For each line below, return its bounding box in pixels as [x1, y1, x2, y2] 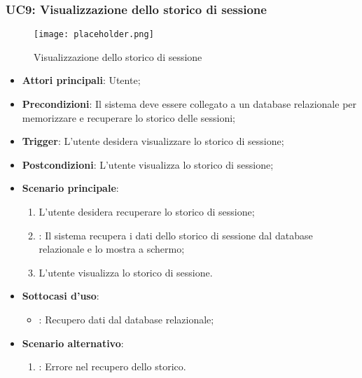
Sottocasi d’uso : [22, 288, 99, 303]
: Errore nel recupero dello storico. [39, 359, 186, 374]
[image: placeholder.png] [34, 29, 154, 40]
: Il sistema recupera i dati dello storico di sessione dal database [39, 227, 313, 242]
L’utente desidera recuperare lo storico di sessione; [39, 204, 255, 219]
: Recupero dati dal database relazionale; [39, 312, 214, 326]
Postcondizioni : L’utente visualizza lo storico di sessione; [22, 157, 274, 171]
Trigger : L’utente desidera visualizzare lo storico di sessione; [22, 134, 284, 148]
